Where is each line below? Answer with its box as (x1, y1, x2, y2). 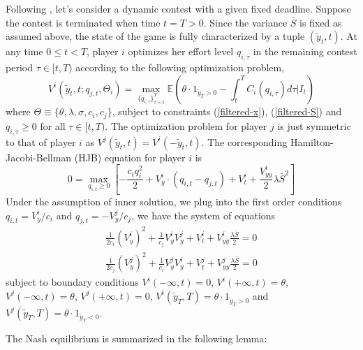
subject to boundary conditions (6, 275, 139, 289)
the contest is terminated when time (6, 15, 161, 29)
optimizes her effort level (128, 44, 234, 59)
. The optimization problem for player (105, 118, 267, 133)
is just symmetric (277, 118, 351, 133)
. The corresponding (201, 134, 288, 149)
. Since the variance (203, 15, 288, 29)
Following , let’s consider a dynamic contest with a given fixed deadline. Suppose (6, 1, 351, 15)
